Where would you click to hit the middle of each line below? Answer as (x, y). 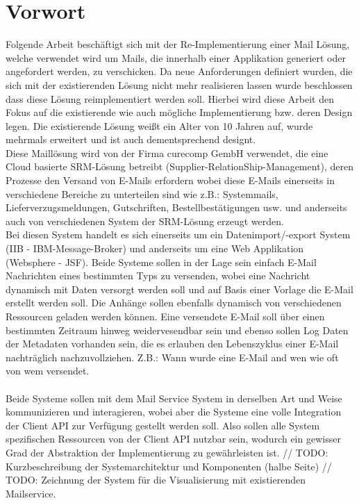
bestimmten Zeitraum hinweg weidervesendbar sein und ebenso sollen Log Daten (177, 330)
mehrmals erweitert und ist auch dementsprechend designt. (131, 139)
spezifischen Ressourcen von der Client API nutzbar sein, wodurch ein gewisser (173, 439)
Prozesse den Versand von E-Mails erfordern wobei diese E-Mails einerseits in (170, 180)
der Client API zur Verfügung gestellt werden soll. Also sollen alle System (163, 425)
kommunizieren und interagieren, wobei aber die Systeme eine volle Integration (174, 412)
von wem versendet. (48, 371)
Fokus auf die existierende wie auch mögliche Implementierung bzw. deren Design (179, 112)
